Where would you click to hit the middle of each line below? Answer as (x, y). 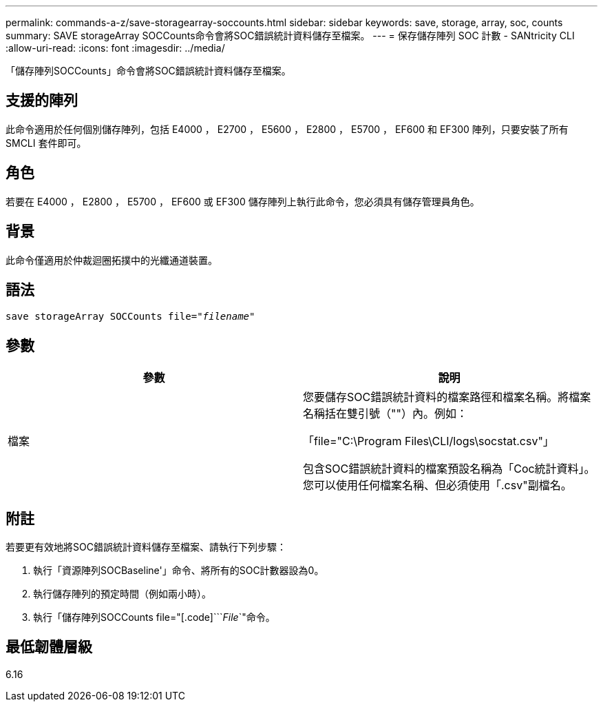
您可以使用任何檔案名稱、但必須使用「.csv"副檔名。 (437, 485)
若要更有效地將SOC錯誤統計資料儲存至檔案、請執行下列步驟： (146, 547)
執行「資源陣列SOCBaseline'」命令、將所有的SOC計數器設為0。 (179, 571)
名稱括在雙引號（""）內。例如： (385, 414)
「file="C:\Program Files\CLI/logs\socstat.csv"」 (429, 441)
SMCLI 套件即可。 (46, 143)
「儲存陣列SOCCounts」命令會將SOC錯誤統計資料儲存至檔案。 (148, 71)
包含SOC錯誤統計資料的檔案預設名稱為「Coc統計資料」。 (449, 469)
